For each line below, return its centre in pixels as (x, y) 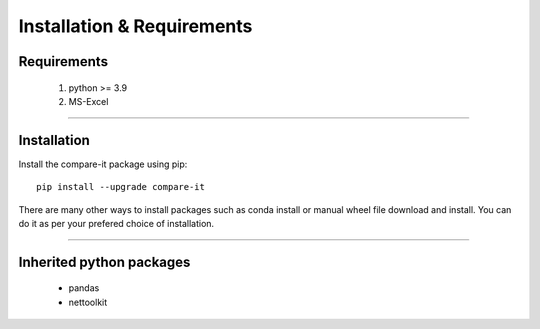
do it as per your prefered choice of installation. (116, 224)
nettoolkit (88, 302)
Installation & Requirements (135, 26)
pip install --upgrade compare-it (120, 187)
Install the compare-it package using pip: (103, 164)
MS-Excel (88, 101)
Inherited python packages (104, 261)
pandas (84, 288)
